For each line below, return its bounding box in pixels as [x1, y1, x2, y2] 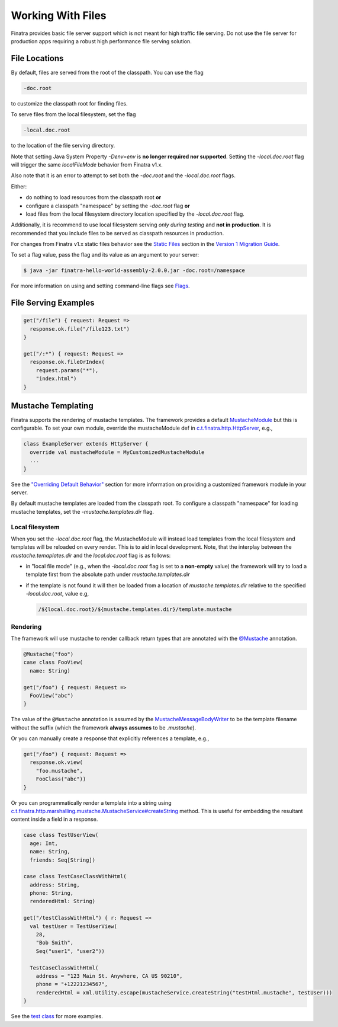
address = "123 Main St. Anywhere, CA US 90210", [36, 972, 183, 979]
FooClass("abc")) [36, 776, 86, 782]
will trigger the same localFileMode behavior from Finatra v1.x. [11, 161, 163, 168]
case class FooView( [23, 659, 83, 666]
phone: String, [30, 890, 74, 897]
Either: [11, 183, 27, 190]
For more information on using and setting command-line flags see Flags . [11, 282, 190, 290]
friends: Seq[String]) [30, 856, 96, 863]
